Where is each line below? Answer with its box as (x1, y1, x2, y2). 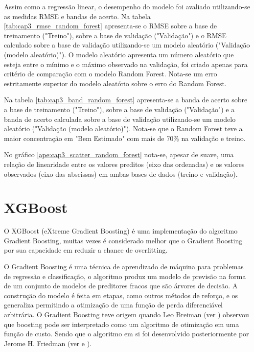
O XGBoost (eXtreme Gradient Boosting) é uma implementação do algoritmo (4, 226, 238, 236)
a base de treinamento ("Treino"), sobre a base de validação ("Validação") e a (4, 104, 235, 114)
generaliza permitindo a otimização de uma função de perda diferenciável (4, 300, 223, 310)
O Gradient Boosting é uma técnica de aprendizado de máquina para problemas (4, 261, 244, 271)
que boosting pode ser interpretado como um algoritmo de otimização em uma (4, 319, 239, 329)
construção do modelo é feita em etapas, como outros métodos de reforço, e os (4, 290, 238, 300)
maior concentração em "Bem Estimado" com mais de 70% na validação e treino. (4, 133, 246, 143)
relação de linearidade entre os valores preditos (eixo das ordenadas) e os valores (4, 159, 245, 169)
